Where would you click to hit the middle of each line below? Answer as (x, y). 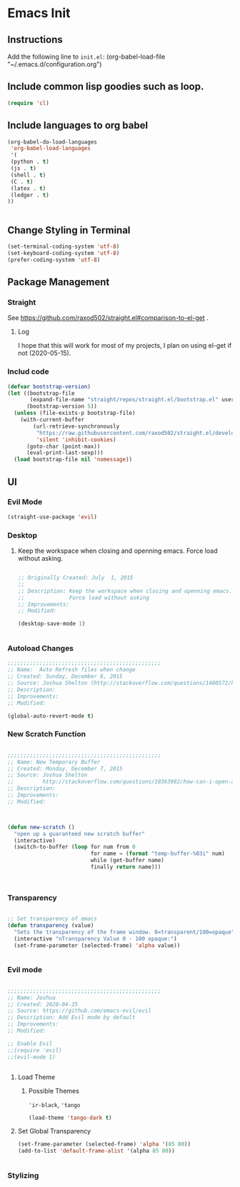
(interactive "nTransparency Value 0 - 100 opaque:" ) (95, 938)
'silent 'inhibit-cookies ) (76, 440)
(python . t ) (30, 162)
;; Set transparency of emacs (52, 919)
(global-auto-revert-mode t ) (51, 716)
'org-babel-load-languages (51, 149)
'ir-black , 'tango (54, 1104)
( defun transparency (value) (51, 926)
